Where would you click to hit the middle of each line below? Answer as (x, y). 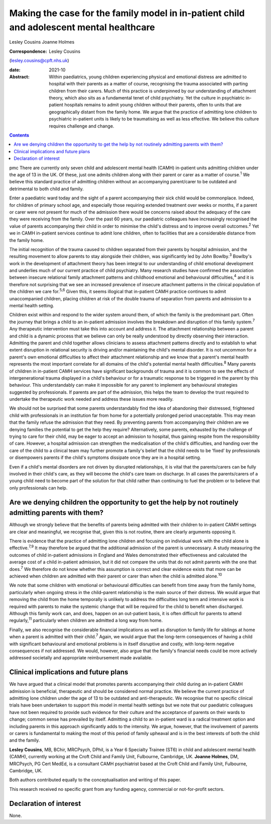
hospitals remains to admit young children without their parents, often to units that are (153, 105)
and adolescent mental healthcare (82, 27)
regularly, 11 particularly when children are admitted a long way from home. (86, 620)
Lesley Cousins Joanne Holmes (42, 42)
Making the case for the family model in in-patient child (127, 13)
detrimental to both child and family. (46, 189)
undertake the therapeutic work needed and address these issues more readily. (92, 399)
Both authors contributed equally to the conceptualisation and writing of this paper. (95, 780)
